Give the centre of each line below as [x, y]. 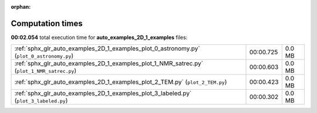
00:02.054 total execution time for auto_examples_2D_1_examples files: [99, 37]
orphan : [21, 7]
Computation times [47, 23]
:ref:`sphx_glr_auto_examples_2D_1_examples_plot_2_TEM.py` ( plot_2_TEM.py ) [121, 82]
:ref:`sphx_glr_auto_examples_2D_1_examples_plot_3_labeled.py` [103, 93]
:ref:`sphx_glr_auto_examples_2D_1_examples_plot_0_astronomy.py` [107, 48]
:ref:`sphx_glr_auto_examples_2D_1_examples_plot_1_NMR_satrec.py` [109, 63]
